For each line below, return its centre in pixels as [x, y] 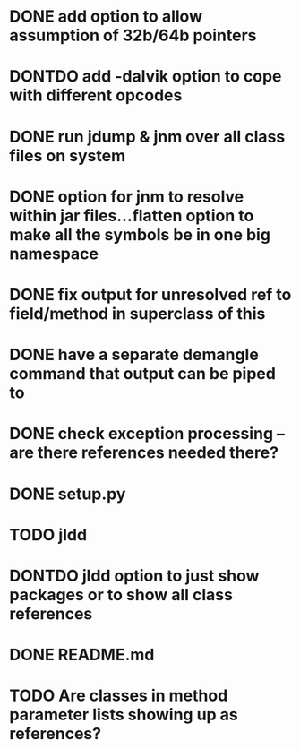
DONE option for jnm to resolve [127, 197]
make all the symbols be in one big [140, 234]
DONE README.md [82, 655]
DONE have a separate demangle [134, 355]
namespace [54, 254]
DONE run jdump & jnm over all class [147, 137]
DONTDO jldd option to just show [134, 576]
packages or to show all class [121, 594]
